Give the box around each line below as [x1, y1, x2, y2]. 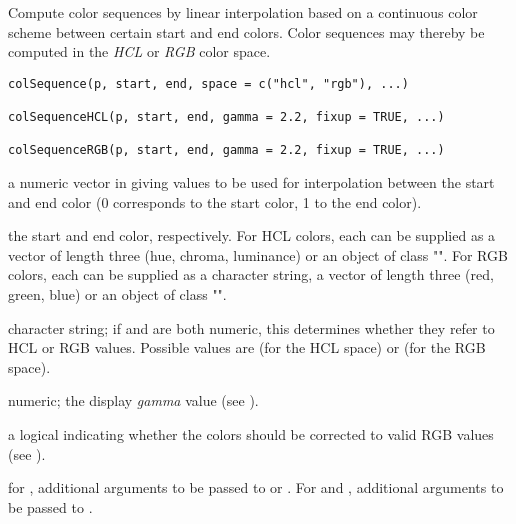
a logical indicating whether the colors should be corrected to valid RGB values [8, 424, 494, 444]
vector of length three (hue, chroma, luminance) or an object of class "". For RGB [8, 244, 508, 265]
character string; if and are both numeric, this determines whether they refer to [8, 317, 495, 338]
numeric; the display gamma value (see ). [8, 390, 259, 411]
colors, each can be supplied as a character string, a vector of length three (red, [8, 264, 494, 285]
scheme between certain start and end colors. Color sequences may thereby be [8, 21, 485, 42]
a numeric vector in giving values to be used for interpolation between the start [8, 172, 495, 193]
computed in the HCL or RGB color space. [8, 41, 271, 62]
